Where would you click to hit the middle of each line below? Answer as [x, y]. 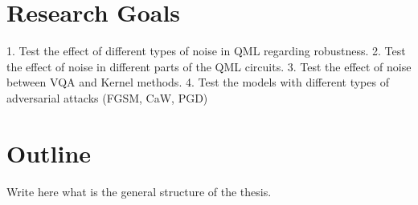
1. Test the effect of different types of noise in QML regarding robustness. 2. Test [206, 51]
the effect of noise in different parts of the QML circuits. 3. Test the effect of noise [209, 66]
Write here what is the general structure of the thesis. [139, 191]
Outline [49, 153]
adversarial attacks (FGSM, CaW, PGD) [107, 97]
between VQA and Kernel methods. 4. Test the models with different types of [198, 82]
